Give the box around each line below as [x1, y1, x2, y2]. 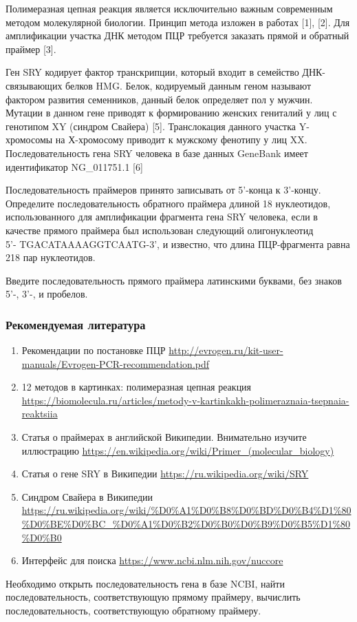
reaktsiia [21, 406, 58, 421]
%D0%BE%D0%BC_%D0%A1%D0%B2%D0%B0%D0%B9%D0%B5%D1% [21, 517, 341, 531]
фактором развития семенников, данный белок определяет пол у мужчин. [6, 92, 313, 106]
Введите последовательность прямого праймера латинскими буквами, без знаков [6, 273, 342, 287]
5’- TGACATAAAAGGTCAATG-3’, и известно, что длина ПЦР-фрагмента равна [6, 236, 350, 251]
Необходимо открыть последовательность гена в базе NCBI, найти [6, 576, 285, 590]
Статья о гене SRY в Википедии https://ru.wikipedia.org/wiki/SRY [21, 466, 309, 481]
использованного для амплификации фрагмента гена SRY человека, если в [6, 209, 318, 224]
